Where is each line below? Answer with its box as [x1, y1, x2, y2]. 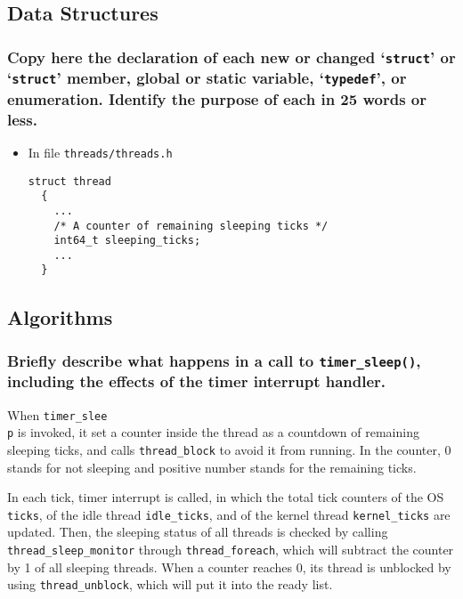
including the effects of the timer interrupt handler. [7, 370, 386, 393]
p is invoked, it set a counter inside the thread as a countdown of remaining [7, 423, 419, 441]
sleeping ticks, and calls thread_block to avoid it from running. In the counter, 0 [7, 440, 451, 458]
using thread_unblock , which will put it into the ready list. [7, 575, 333, 594]
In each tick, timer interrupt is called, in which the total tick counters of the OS [7, 488, 444, 506]
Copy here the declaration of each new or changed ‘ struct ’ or [7, 45, 456, 68]
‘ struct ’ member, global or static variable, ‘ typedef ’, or [7, 67, 407, 89]
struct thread [28, 174, 111, 188]
